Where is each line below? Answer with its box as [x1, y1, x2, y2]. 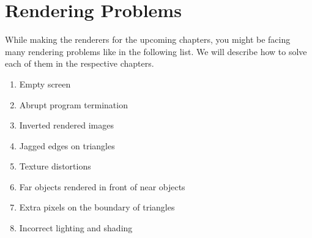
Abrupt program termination [19, 98, 128, 111]
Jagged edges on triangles [19, 139, 115, 152]
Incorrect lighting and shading [19, 221, 133, 234]
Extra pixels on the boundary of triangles [19, 201, 175, 214]
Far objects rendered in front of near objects [19, 180, 185, 193]
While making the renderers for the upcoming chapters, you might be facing [5, 33, 291, 46]
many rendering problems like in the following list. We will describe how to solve [5, 45, 307, 58]
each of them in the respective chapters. [5, 57, 154, 70]
